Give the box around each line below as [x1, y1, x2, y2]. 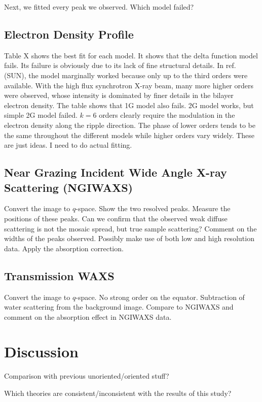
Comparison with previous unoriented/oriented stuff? [4, 371, 169, 381]
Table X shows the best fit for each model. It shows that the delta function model [4, 50, 258, 60]
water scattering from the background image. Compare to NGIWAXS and [4, 301, 234, 312]
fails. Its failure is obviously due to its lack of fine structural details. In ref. [4, 60, 236, 71]
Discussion [4, 341, 79, 362]
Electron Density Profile [4, 26, 134, 42]
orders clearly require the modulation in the [99, 110, 235, 120]
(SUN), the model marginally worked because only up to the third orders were [4, 70, 248, 80]
